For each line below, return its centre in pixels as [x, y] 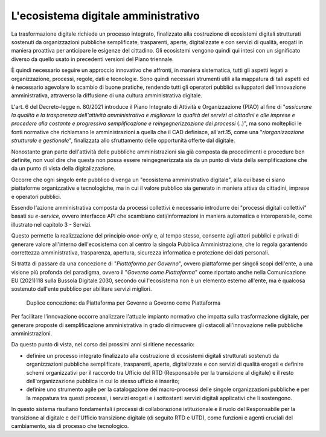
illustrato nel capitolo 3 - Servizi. [51, 224]
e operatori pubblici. [36, 196]
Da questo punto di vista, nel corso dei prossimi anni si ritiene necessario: [103, 345]
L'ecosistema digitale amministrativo [106, 16]
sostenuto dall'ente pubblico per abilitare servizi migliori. [81, 289]
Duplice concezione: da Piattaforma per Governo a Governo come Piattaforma [123, 303]
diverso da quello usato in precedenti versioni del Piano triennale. [93, 59]
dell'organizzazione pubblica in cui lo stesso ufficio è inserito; [103, 381]
